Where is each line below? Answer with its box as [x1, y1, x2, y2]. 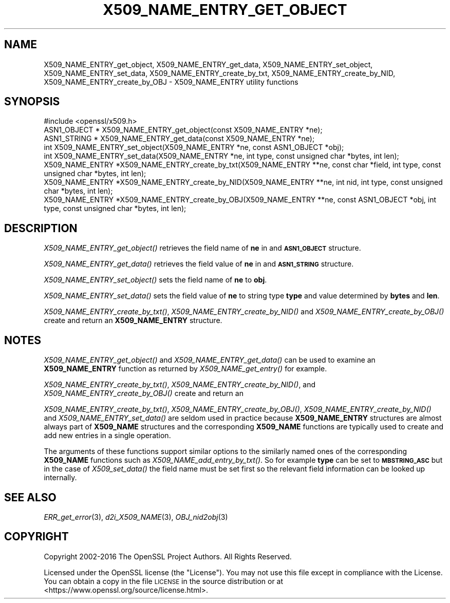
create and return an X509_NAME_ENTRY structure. [44, 316, 222, 325]
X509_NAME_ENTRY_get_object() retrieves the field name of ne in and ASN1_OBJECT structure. [44, 243, 361, 253]
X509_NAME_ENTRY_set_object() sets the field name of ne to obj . [44, 275, 267, 285]
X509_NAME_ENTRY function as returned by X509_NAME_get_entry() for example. [44, 364, 327, 373]
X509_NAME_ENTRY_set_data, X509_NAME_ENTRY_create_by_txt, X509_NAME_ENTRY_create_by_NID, [44, 68, 396, 78]
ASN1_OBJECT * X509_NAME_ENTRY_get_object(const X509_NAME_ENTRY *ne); [44, 125, 323, 135]
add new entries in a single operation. [44, 431, 171, 440]
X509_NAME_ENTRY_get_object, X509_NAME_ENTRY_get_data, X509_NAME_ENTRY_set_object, [44, 60, 373, 69]
